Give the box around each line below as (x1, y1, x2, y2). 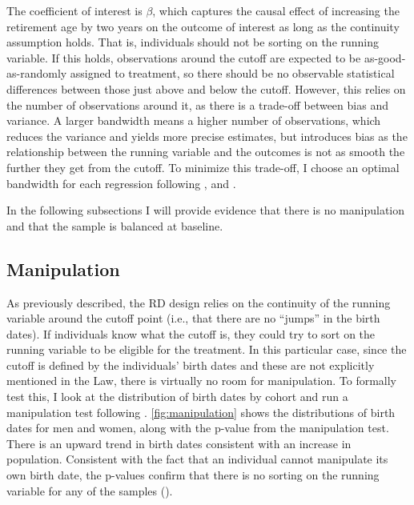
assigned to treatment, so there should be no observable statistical (70, 65, 395, 82)
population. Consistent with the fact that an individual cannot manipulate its (6, 451, 388, 467)
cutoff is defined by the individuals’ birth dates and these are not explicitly (6, 356, 375, 373)
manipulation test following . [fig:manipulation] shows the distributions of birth (6, 403, 396, 420)
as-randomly (6, 65, 67, 82)
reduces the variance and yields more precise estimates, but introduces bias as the (6, 127, 408, 144)
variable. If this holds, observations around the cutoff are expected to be (6, 49, 361, 66)
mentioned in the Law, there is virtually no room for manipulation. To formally (6, 372, 397, 389)
